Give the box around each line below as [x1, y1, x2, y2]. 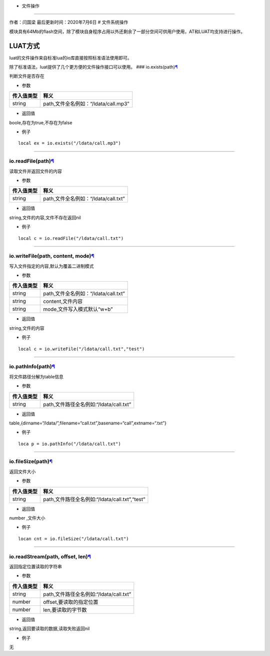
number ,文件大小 [9, 515, 45, 521]
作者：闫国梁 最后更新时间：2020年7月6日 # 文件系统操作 [9, 19, 128, 25]
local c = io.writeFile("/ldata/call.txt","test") [18, 346, 145, 352]
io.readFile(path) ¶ [9, 158, 54, 165]
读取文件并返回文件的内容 [9, 168, 62, 174]
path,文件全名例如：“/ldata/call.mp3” [43, 100, 129, 107]
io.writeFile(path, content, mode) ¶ [9, 253, 94, 260]
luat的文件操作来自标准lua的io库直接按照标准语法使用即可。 [9, 55, 132, 61]
